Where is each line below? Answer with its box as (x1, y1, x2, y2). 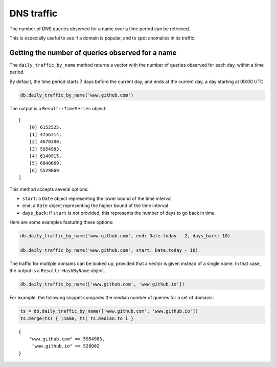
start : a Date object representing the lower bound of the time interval (22, 195, 172, 201)
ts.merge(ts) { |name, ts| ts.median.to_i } (20, 315, 134, 321)
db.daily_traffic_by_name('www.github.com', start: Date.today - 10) (20, 247, 198, 253)
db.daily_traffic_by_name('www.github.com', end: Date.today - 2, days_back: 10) (20, 233, 231, 239)
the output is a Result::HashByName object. (9, 268, 105, 274)
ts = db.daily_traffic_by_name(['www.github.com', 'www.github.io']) (20, 308, 198, 314)
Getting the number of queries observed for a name (9, 48, 177, 57)
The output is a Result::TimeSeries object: (9, 105, 107, 111)
